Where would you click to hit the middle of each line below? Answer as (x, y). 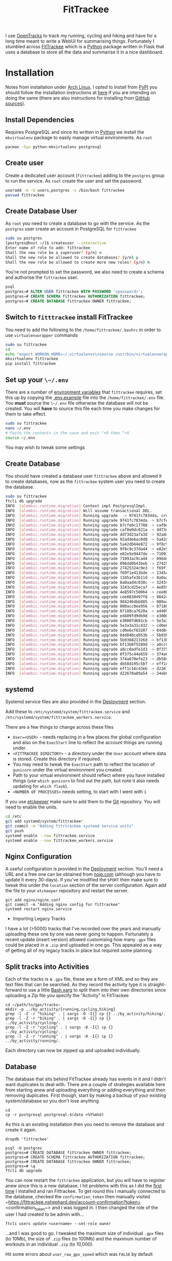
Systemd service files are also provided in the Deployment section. (76, 702)
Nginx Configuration (39, 857)
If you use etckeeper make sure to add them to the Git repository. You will (83, 802)
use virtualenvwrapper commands (42, 335)
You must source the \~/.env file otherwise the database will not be (77, 403)
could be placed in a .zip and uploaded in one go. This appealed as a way (84, 945)
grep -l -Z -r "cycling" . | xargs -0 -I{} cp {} (59, 1028)
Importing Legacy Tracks (39, 918)
